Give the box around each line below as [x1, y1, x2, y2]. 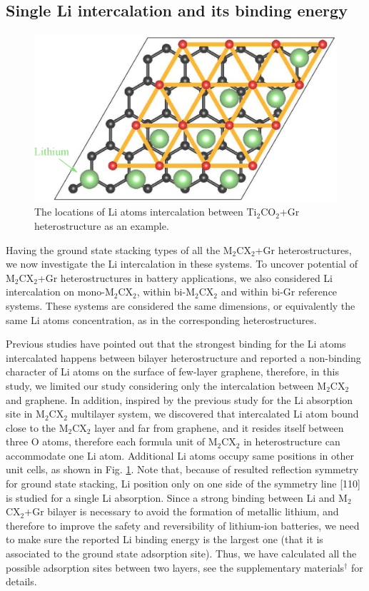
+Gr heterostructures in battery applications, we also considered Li [37, 270, 333, 285]
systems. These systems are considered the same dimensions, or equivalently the [6, 298, 355, 313]
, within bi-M [136, 284, 196, 299]
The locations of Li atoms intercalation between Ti [34, 204, 257, 219]
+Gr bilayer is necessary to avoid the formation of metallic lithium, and [24, 504, 339, 519]
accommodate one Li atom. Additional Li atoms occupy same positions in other [6, 448, 354, 463]
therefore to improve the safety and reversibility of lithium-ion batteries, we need [6, 517, 360, 532]
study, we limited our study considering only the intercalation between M [6, 378, 327, 393]
